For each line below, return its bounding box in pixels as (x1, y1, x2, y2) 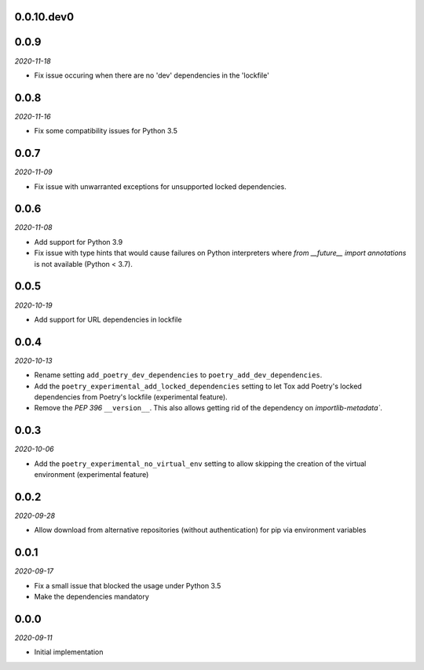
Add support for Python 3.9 (34, 237, 123, 246)
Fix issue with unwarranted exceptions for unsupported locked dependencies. (34, 181, 287, 191)
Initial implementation (34, 647, 104, 657)
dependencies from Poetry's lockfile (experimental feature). (34, 392, 228, 402)
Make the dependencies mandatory (34, 592, 149, 602)
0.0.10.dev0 (14, 10, 75, 24)
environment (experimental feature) (34, 470, 149, 479)
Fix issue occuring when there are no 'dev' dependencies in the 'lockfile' (34, 71, 270, 80)
